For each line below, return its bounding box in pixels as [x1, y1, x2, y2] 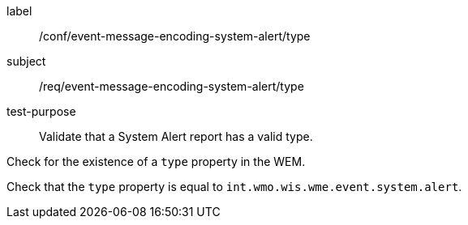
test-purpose [6, 104, 76, 118]
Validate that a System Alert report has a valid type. [39, 129, 313, 143]
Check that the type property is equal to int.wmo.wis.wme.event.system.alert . [6, 180, 462, 193]
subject [6, 54, 46, 68]
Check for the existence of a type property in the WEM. [6, 155, 306, 168]
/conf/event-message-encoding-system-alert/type [39, 29, 311, 43]
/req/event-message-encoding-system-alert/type [39, 79, 304, 93]
